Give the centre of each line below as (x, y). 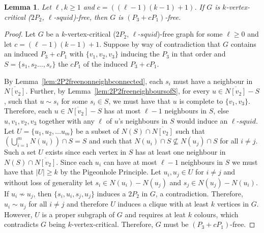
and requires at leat (155, 214)
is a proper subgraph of (78, 214)
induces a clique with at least (163, 204)
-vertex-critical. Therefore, (112, 224)
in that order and (199, 54)
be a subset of (97, 130)
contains (243, 43)
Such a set (20, 152)
